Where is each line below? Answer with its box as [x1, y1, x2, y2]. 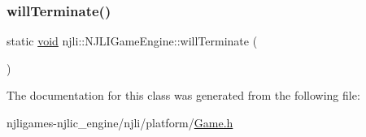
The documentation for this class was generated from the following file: [7, 87, 360, 104]
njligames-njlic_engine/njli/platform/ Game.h [7, 114, 233, 131]
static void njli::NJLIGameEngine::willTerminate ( [7, 32, 258, 49]
